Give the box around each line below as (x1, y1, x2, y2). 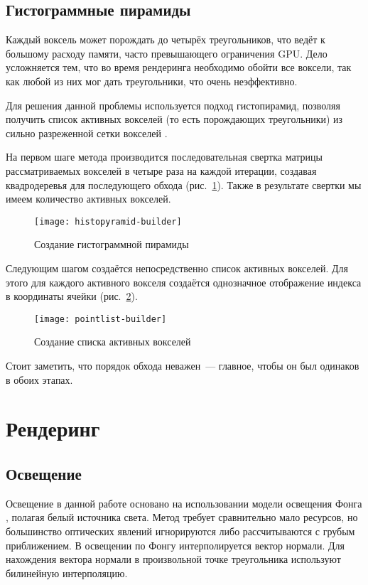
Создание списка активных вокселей (34, 334, 191, 349)
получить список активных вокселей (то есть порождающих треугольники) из (6, 112, 343, 127)
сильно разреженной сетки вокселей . (6, 125, 168, 140)
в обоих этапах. (6, 372, 73, 387)
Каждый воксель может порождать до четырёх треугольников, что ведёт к (6, 32, 325, 47)
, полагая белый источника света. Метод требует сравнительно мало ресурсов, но (6, 510, 358, 525)
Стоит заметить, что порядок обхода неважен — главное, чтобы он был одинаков (6, 358, 359, 373)
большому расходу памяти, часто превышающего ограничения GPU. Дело (6, 45, 328, 60)
